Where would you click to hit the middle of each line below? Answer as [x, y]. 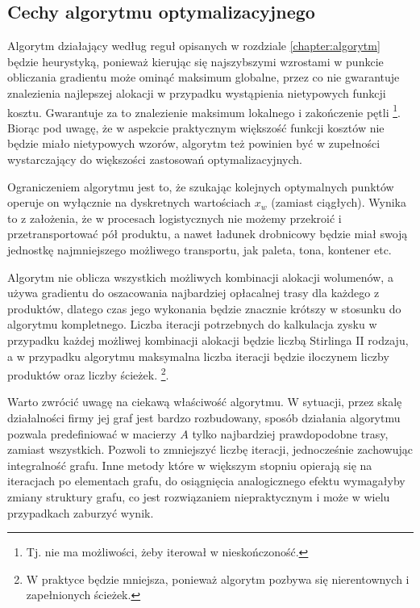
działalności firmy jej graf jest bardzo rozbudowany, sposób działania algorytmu [204, 417]
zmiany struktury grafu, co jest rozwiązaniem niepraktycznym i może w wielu [199, 496]
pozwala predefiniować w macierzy [92, 433]
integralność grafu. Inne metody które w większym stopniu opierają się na [190, 465]
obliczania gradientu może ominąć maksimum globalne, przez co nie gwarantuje [204, 77]
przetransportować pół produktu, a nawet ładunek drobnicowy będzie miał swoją [208, 234]
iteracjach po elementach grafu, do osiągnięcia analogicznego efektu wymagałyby [206, 481]
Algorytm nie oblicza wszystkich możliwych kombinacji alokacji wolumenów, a [200, 277]
